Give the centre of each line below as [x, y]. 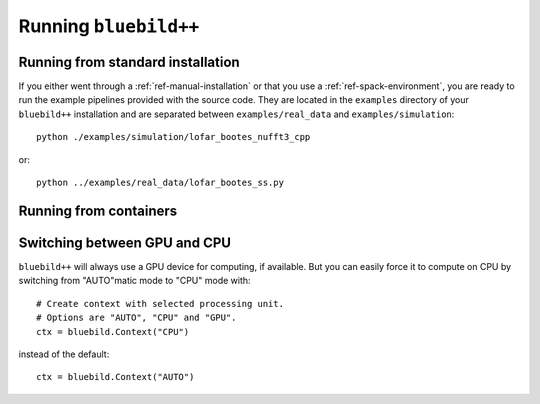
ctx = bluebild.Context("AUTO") [115, 377]
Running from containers [98, 210]
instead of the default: [64, 354]
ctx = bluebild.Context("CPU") [113, 331]
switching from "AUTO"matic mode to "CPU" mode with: [134, 281]
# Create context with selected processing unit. [160, 303]
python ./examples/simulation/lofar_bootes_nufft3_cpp [173, 137]
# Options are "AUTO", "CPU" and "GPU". [136, 318]
